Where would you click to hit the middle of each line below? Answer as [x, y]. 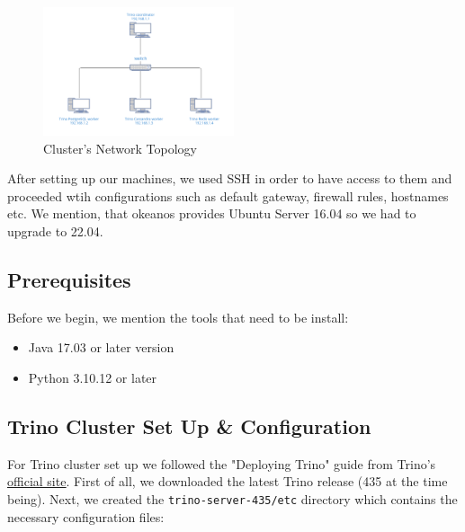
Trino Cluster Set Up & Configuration [189, 426]
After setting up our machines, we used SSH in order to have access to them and [230, 178]
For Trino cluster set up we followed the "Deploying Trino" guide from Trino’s [222, 463]
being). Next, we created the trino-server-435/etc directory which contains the [232, 498]
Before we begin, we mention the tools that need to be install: [178, 317]
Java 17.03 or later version [101, 347]
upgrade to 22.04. [55, 231]
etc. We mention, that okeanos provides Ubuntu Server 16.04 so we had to [212, 213]
